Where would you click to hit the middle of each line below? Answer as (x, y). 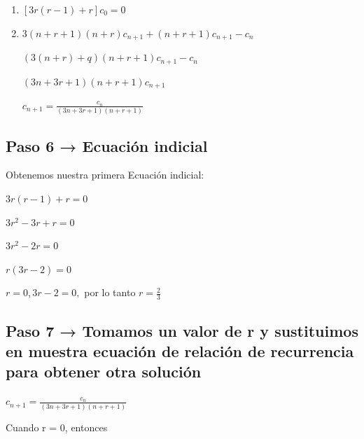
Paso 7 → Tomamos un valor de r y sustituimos (182, 330)
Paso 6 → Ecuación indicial (107, 145)
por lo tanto (110, 292)
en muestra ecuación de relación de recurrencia (180, 351)
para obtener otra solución (104, 371)
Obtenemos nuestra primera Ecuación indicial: (105, 175)
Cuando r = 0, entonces (57, 427)
